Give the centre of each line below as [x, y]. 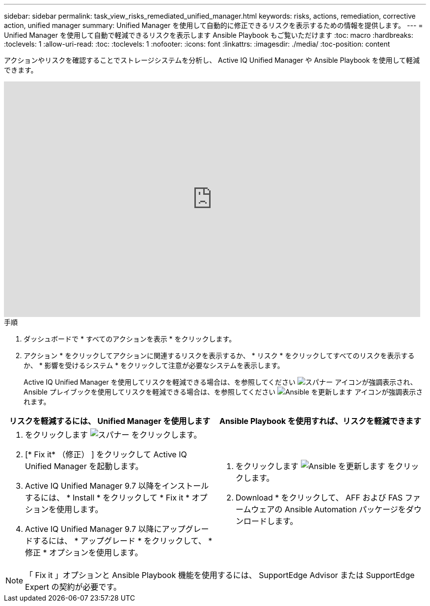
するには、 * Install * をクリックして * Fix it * [107, 498]
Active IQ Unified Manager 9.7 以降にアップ [105, 529]
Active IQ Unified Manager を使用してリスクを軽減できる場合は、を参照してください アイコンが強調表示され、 [220, 382]
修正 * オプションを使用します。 [84, 553]
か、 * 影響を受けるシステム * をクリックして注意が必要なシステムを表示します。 [154, 365]
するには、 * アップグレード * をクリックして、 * [123, 541]
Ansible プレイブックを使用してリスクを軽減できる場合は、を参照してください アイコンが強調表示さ [223, 392]
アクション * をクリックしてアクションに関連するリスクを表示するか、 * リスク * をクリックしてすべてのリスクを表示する [219, 356]
